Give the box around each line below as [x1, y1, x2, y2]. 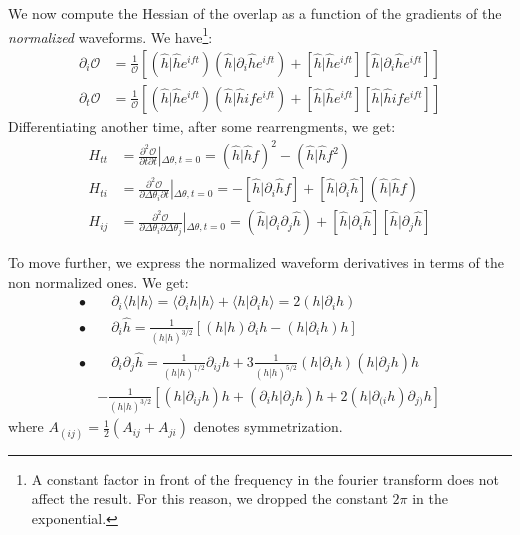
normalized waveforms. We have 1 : [8, 23, 213, 47]
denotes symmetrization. [193, 416, 343, 437]
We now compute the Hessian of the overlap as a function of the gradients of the [8, 3, 502, 23]
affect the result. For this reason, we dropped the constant [31, 488, 388, 509]
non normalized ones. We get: [8, 271, 189, 292]
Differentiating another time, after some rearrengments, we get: [8, 115, 396, 136]
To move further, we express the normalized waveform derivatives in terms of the [8, 252, 504, 273]
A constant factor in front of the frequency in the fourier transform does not [31, 468, 500, 489]
